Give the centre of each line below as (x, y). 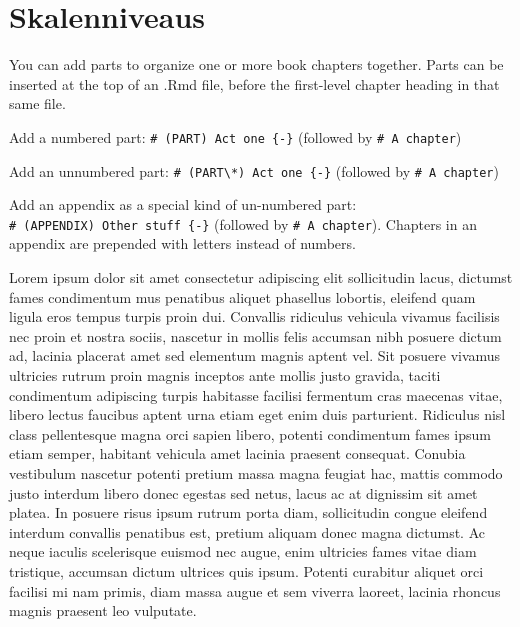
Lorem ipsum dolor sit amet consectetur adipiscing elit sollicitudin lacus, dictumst (261, 277)
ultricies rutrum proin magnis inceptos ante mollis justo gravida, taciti (225, 375)
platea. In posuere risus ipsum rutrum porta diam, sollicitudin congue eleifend (248, 512)
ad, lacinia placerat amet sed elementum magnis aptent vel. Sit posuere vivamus (255, 355)
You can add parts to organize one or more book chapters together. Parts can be (256, 64)
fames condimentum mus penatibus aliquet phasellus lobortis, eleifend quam (242, 296)
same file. (37, 103)
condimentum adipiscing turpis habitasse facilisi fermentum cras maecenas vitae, (256, 394)
